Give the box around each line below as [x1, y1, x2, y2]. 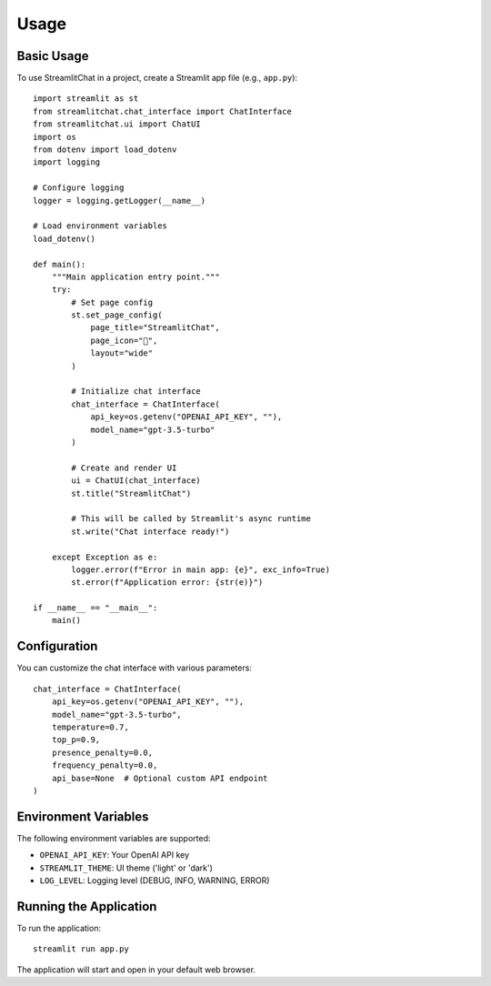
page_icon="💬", [90, 335, 158, 346]
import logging [33, 157, 101, 167]
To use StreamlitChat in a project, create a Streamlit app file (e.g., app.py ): [16, 73, 298, 84]
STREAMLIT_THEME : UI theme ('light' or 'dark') [39, 862, 214, 873]
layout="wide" [90, 348, 154, 358]
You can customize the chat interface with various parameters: [16, 662, 252, 673]
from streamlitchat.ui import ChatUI [33, 119, 202, 129]
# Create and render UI [71, 462, 177, 473]
